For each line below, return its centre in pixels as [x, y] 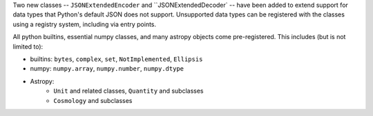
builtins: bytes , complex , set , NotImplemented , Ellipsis [116, 59]
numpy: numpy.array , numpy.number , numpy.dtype [107, 69]
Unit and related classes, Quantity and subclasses [128, 91]
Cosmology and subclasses [93, 100]
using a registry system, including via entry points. [85, 24]
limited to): [28, 46]
